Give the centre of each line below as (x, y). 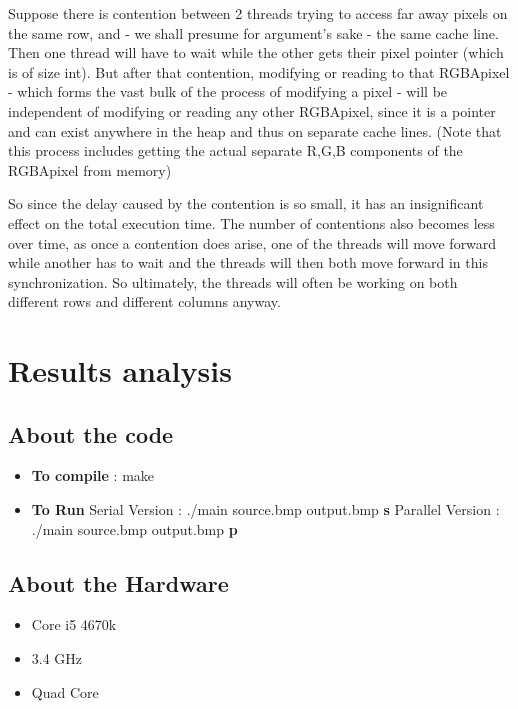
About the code (91, 433)
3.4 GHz (57, 658)
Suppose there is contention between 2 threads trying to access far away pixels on (258, 13)
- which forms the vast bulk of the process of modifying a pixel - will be (228, 91)
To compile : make (93, 475)
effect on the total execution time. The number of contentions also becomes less (251, 222)
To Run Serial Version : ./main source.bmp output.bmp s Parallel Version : (265, 509)
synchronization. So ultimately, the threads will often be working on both (233, 281)
